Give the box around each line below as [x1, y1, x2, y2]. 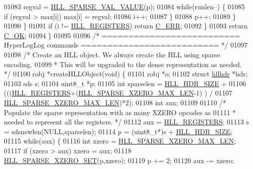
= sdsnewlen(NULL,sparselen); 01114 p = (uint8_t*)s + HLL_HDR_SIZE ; [4, 126, 232, 136]
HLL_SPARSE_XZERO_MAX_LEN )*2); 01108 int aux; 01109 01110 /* [4, 97, 226, 107]
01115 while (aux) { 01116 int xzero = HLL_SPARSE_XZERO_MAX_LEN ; [4, 136, 236, 146]
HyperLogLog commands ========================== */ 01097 [4, 40, 248, 50]
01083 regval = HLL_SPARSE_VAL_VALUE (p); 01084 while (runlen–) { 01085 [4, 1, 245, 11]
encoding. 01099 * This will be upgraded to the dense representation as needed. [4, 59, 242, 69]
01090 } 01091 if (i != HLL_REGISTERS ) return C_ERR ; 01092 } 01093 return [4, 21, 248, 31]
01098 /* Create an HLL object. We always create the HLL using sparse [4, 49, 220, 59]
